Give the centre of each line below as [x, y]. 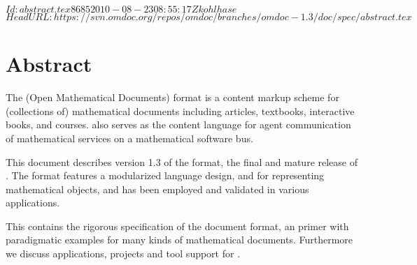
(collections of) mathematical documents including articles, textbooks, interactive [180, 111]
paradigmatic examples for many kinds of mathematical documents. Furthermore [179, 240]
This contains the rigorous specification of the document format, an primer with [177, 226]
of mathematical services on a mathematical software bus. [129, 138]
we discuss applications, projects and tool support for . [123, 253]
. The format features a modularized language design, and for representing [165, 175]
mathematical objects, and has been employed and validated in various [157, 189]
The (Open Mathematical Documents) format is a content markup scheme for [172, 97]
